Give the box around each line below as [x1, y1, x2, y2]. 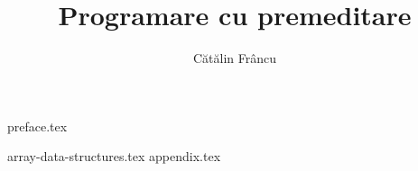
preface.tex [7, 116, 68, 135]
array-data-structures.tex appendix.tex [7, 147, 221, 166]
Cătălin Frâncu [192, 49, 277, 67]
